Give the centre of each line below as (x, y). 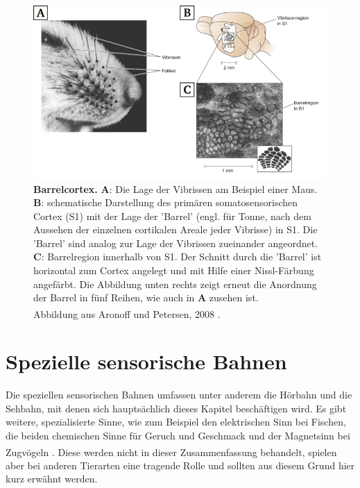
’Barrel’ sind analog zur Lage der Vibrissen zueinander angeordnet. (176, 243)
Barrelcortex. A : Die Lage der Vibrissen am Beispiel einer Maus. (175, 188)
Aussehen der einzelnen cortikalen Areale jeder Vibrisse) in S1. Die (175, 229)
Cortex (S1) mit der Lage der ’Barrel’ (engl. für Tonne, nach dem (172, 216)
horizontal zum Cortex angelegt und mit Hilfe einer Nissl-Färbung (174, 270)
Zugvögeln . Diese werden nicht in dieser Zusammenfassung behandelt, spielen (171, 452)
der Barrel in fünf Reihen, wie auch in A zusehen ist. (146, 297)
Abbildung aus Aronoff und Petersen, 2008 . (127, 313)
